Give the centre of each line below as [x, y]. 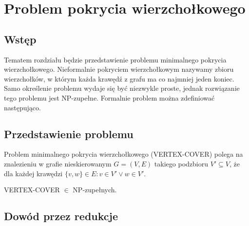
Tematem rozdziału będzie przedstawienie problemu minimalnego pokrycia [115, 59]
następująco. [22, 107]
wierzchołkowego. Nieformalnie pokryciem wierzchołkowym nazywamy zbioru [119, 69]
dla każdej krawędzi [33, 173]
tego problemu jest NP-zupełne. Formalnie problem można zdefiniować [109, 97]
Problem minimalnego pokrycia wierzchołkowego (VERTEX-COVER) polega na [124, 154]
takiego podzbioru [181, 163]
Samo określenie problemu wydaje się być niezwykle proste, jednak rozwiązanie [122, 88]
